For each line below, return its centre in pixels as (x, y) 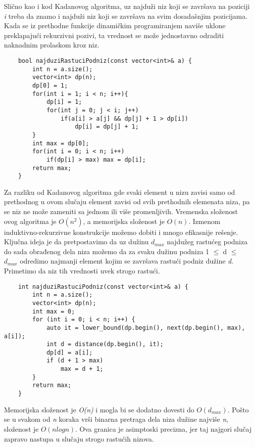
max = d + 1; (82, 369)
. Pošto (238, 409)
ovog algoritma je (30, 221)
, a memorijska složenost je (124, 221)
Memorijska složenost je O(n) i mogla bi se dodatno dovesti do (99, 409)
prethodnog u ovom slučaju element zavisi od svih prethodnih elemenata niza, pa (127, 201)
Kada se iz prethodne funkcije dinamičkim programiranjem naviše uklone (115, 25)
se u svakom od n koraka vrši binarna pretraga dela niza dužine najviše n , (116, 419)
